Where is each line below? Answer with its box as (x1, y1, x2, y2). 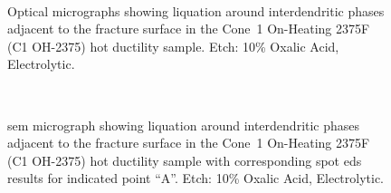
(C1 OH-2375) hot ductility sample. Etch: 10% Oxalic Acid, (7, 36, 339, 55)
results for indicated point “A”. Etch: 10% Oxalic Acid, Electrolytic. (7, 169, 385, 188)
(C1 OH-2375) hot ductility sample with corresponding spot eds (7, 150, 362, 169)
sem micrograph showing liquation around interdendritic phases (7, 115, 360, 134)
